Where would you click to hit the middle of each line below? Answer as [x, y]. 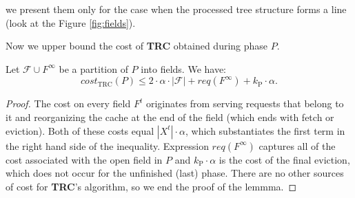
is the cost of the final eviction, [284, 159]
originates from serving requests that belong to [245, 103]
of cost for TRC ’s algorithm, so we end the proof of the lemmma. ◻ [151, 186]
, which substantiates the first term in [265, 130]
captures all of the [297, 145]
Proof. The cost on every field [68, 103]
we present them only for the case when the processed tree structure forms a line [176, 9]
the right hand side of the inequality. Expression [107, 145]
